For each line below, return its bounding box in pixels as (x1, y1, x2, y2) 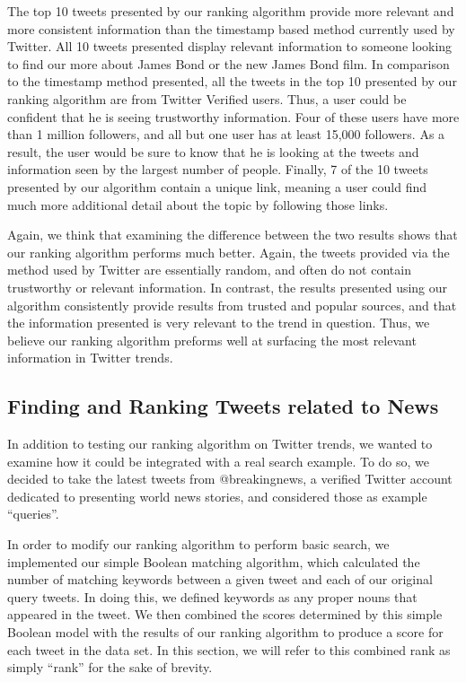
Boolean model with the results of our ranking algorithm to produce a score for (7, 623, 444, 642)
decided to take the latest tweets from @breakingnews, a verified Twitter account (7, 469, 453, 488)
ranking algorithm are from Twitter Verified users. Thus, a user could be (7, 89, 407, 108)
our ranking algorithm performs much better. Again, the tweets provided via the (7, 242, 450, 261)
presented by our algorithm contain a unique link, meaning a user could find (7, 177, 427, 196)
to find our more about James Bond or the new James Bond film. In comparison (7, 54, 450, 73)
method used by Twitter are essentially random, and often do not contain (7, 260, 411, 279)
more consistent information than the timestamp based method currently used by (7, 19, 455, 38)
